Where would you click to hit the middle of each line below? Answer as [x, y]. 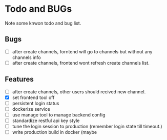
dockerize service [31, 109]
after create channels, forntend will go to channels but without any [82, 51]
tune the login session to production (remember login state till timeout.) [87, 127]
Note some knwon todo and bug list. [43, 23]
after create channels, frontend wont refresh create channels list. [81, 63]
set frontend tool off [33, 97]
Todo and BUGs [38, 9]
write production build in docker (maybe [55, 132]
